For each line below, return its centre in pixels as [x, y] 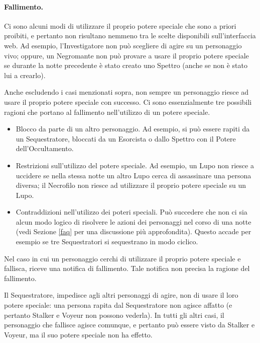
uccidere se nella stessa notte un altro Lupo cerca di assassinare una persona [134, 175]
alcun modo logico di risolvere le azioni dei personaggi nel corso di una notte [134, 221]
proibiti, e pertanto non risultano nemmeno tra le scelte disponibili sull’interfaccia [130, 36]
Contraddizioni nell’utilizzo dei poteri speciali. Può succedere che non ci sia [132, 212]
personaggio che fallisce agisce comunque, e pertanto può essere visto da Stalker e [129, 325]
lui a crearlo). [25, 75]
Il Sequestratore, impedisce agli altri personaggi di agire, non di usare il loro [121, 295]
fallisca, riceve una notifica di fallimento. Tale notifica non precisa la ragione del [127, 268]
